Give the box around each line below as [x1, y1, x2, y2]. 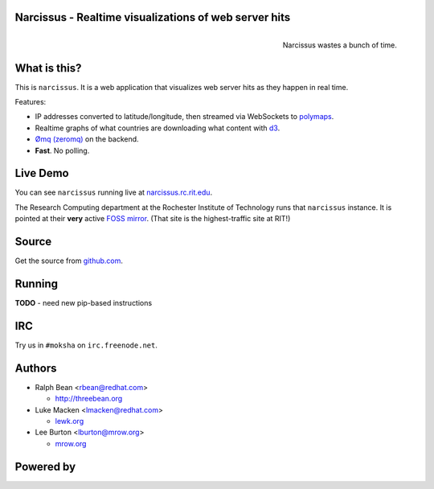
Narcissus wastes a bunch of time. [282, 40, 397, 50]
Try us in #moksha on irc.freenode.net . [14, 340, 158, 350]
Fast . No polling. [35, 146, 90, 155]
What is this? [14, 61, 82, 75]
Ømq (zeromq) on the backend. [35, 134, 140, 144]
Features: [14, 97, 47, 106]
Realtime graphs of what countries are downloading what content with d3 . [35, 123, 280, 133]
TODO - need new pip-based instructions [14, 298, 153, 308]
